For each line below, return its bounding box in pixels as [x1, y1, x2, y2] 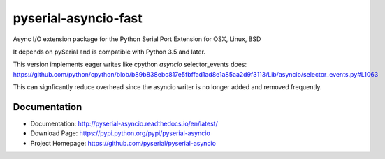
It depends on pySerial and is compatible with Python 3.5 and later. [13, 47, 206, 56]
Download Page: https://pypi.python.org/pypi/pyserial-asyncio [30, 129, 211, 137]
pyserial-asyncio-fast [13, 10, 143, 26]
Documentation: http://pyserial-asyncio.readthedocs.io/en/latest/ [30, 119, 218, 128]
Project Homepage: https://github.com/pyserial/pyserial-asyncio [30, 139, 217, 147]
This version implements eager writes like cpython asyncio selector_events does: [13, 60, 247, 69]
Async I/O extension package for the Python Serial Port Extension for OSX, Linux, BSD [13, 35, 261, 43]
